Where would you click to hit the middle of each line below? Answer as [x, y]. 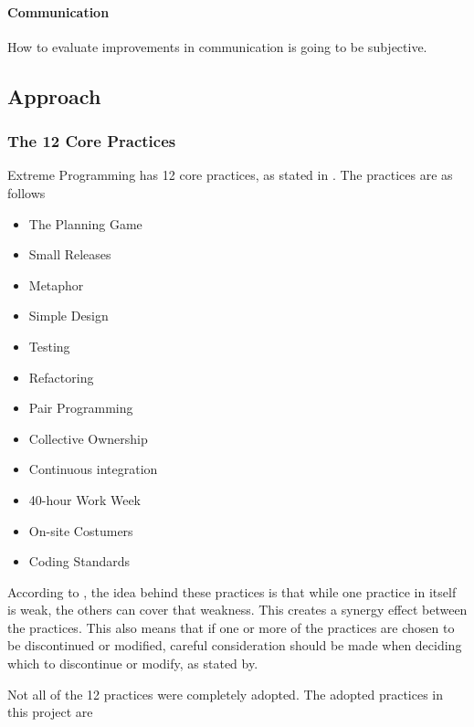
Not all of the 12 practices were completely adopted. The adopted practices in [226, 694]
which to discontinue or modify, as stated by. [133, 664]
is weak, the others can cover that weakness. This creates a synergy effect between [237, 610]
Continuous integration [93, 469]
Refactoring [61, 377]
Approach [54, 95]
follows [26, 192]
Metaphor [56, 284]
